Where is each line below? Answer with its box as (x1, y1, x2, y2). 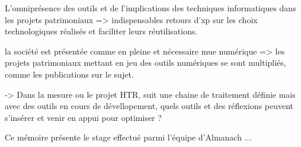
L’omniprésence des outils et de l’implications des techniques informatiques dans (5, 2, 296, 14)
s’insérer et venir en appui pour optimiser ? (5, 111, 162, 123)
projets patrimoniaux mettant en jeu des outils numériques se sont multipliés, (5, 56, 286, 69)
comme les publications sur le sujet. (5, 68, 134, 80)
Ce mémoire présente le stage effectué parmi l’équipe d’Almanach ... (5, 131, 252, 143)
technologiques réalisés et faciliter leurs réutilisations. (5, 25, 198, 37)
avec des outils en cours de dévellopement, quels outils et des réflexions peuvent (5, 100, 294, 112)
